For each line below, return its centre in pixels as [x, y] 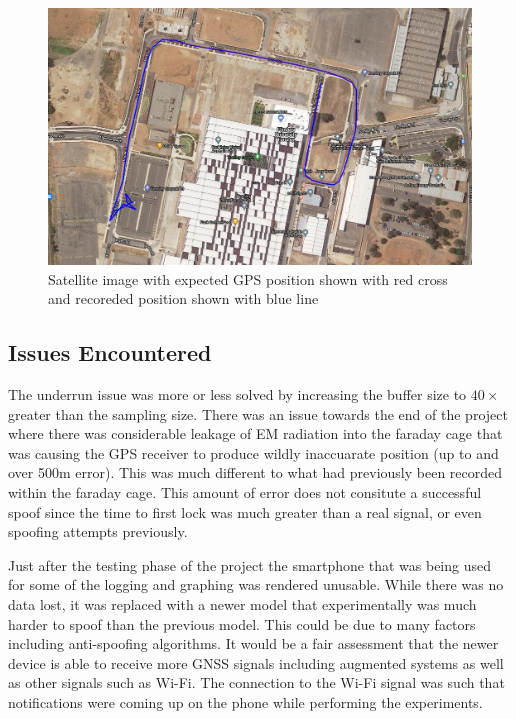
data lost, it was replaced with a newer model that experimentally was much [242, 604]
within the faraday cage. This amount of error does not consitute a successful [245, 492]
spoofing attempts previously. [98, 531]
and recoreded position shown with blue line [183, 298]
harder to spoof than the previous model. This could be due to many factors [242, 623]
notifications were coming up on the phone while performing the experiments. [245, 702]
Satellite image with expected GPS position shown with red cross [248, 278]
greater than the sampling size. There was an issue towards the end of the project [258, 413]
